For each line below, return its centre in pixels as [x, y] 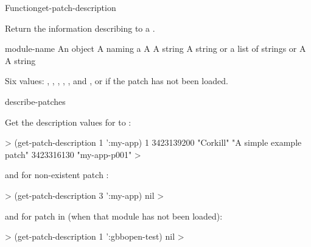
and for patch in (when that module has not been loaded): [114, 216]
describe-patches [35, 101]
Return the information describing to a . [80, 28]
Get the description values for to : [68, 122]
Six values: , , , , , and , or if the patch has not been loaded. [117, 81]
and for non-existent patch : [57, 175]
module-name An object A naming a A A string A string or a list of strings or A [155, 48]
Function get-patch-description [61, 7]
